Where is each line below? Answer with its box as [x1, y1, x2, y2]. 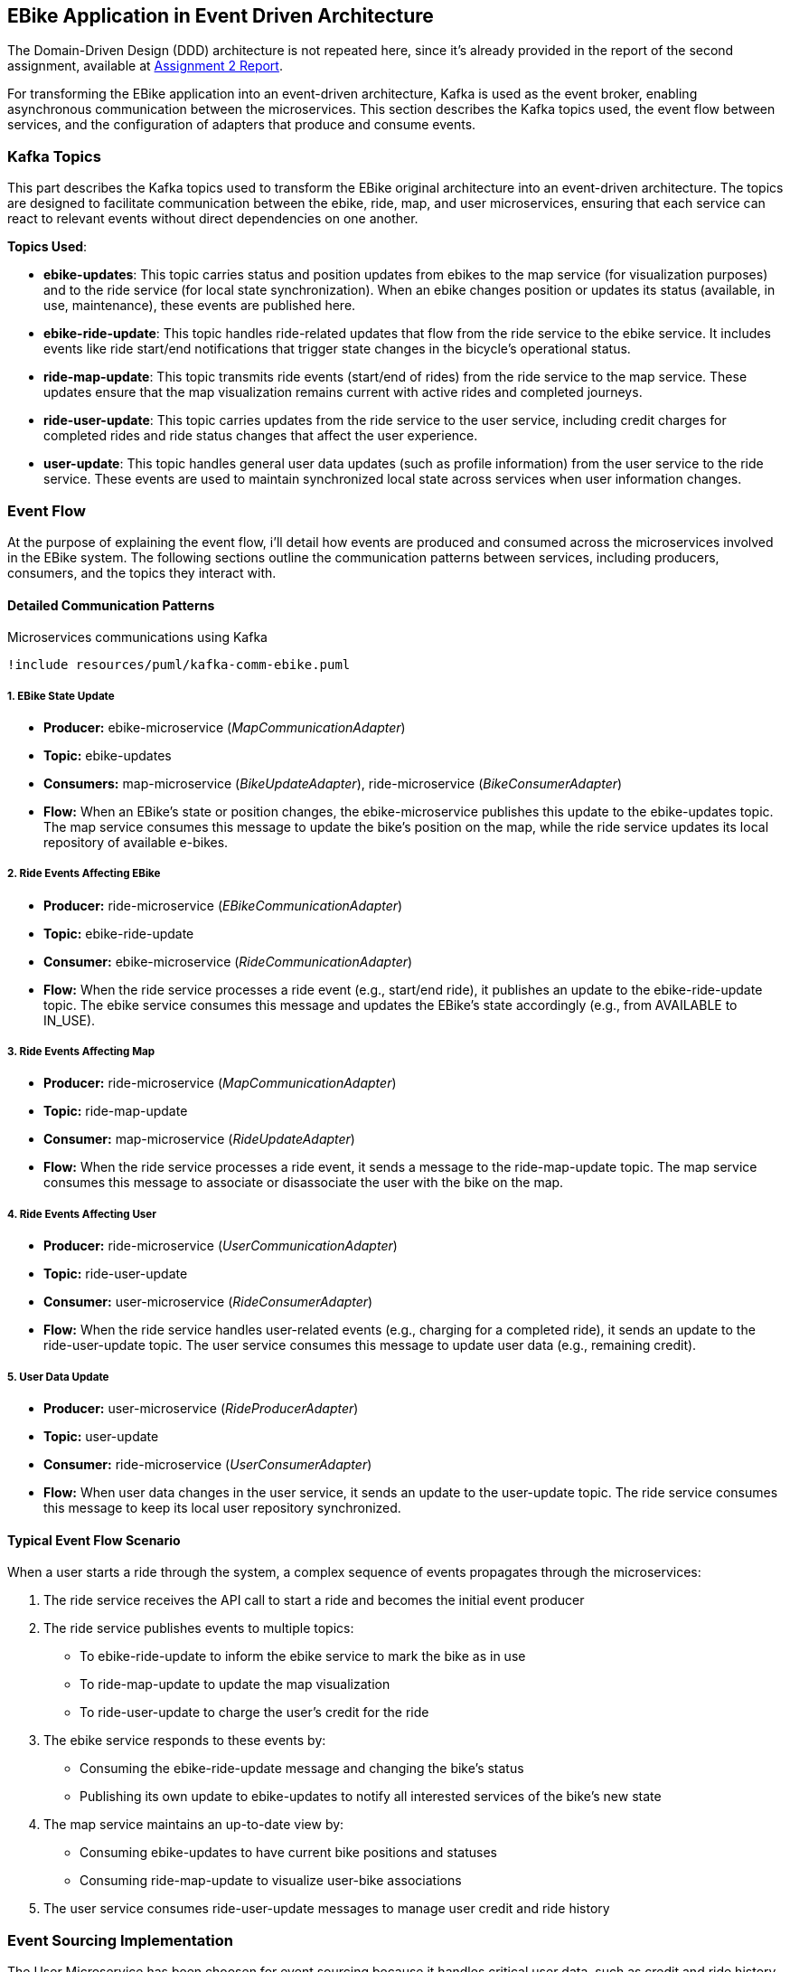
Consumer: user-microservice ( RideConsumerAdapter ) [43, 1294, 373, 1310]
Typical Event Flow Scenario [7, 1532, 181, 1548]
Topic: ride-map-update [43, 1103, 188, 1119]
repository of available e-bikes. [43, 834, 229, 850]
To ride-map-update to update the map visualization [80, 1676, 390, 1693]
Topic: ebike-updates [43, 747, 172, 763]
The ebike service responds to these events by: [43, 1732, 326, 1749]
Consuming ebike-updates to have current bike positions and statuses [80, 1845, 497, 1861]
